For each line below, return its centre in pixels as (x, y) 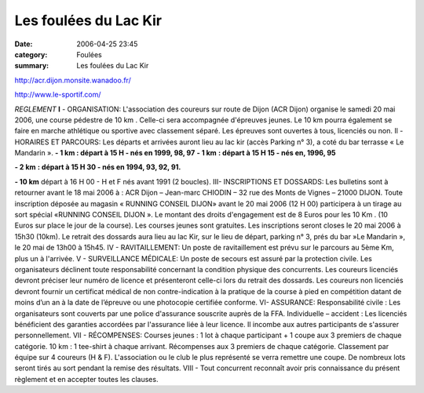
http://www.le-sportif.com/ (58, 95)
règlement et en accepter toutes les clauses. (86, 379)
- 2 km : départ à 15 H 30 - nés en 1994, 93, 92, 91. (98, 167)
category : (31, 54)
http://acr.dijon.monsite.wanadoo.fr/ (73, 80)
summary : (32, 66)
